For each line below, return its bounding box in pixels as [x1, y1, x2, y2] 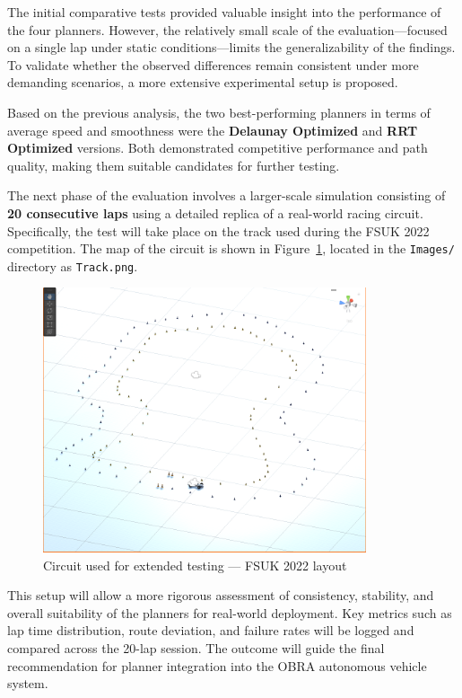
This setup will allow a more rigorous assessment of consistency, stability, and [7, 586, 434, 605]
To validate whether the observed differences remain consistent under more [7, 55, 419, 74]
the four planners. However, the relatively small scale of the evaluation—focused [7, 20, 448, 39]
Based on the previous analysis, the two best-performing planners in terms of [7, 102, 431, 121]
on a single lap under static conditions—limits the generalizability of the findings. [7, 38, 456, 57]
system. [7, 674, 48, 693]
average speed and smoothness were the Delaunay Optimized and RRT [7, 120, 418, 139]
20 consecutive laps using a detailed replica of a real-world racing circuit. [7, 203, 423, 222]
